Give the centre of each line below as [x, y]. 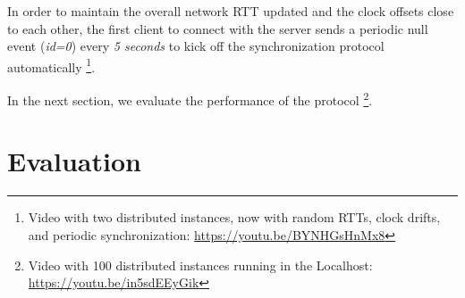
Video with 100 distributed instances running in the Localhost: [200, 265]
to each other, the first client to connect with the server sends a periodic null [218, 28]
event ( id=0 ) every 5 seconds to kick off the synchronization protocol [196, 46]
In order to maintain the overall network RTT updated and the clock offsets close [231, 11]
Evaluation [74, 161]
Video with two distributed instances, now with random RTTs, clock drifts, [234, 217]
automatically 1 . [51, 65]
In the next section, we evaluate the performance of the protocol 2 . [190, 99]
